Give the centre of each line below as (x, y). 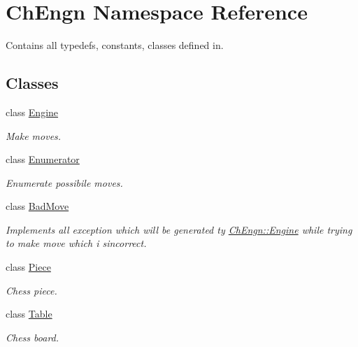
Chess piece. (31, 290)
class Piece (28, 267)
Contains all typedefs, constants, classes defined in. (115, 45)
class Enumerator (43, 159)
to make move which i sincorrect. (76, 243)
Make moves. (34, 135)
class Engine (32, 112)
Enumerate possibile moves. (64, 182)
